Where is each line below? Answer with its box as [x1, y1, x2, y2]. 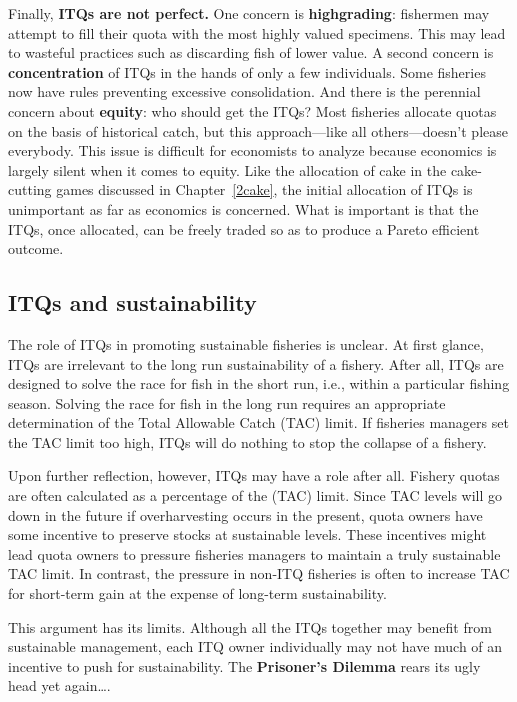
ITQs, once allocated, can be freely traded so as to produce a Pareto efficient [8, 218, 480, 239]
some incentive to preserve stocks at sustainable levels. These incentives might [8, 524, 487, 545]
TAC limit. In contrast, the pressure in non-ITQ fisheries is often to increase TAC [8, 563, 510, 584]
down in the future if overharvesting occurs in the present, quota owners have [8, 504, 483, 525]
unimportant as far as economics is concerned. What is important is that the [8, 198, 479, 219]
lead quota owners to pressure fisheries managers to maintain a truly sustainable [8, 543, 501, 564]
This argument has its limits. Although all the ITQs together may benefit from [8, 616, 492, 637]
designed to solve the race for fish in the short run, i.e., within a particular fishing [8, 373, 510, 394]
